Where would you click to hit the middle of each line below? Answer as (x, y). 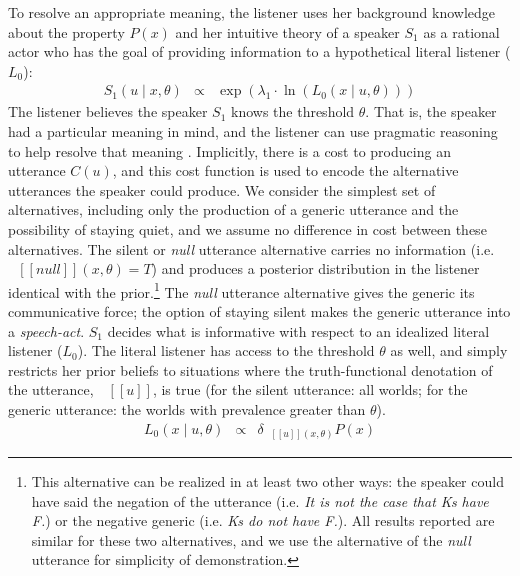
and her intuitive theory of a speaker (287, 31)
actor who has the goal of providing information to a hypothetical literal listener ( (259, 51)
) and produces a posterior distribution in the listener (315, 268)
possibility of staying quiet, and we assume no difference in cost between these (247, 228)
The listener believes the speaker (108, 111)
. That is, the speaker (431, 111)
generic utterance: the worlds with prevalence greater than (187, 408)
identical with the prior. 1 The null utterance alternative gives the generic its (241, 290)
